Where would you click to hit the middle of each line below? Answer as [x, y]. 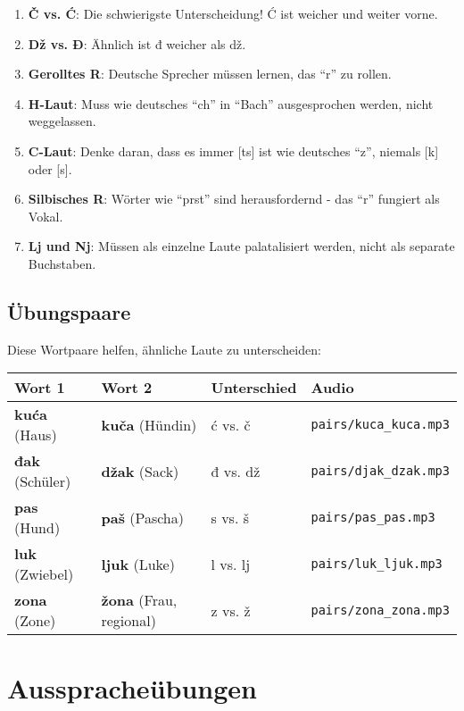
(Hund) [37, 528]
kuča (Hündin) [149, 424]
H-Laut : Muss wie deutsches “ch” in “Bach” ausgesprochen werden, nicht [231, 103]
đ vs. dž [236, 471]
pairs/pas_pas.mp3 [373, 518]
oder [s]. [50, 168]
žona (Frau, [139, 600]
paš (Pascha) [142, 517]
